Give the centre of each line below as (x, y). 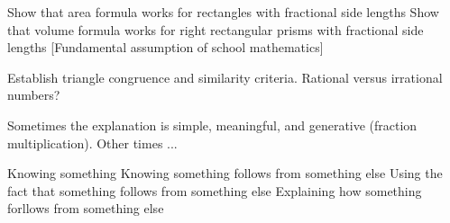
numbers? (34, 95)
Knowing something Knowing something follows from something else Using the (225, 173)
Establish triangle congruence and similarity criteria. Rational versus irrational (225, 77)
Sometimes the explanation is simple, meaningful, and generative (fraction (212, 125)
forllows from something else (86, 208)
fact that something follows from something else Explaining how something (215, 190)
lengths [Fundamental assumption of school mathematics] (165, 47)
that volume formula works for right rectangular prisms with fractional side (216, 29)
